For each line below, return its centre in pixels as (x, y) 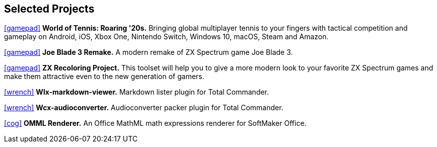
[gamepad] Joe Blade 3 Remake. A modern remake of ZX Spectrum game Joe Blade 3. (149, 52)
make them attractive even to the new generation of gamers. (104, 77)
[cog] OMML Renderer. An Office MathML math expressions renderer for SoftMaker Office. (155, 123)
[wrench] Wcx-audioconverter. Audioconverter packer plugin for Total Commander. (144, 108)
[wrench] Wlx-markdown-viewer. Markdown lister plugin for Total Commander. (137, 92)
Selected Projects (49, 9)
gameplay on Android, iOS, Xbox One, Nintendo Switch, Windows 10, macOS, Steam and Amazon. (166, 37)
